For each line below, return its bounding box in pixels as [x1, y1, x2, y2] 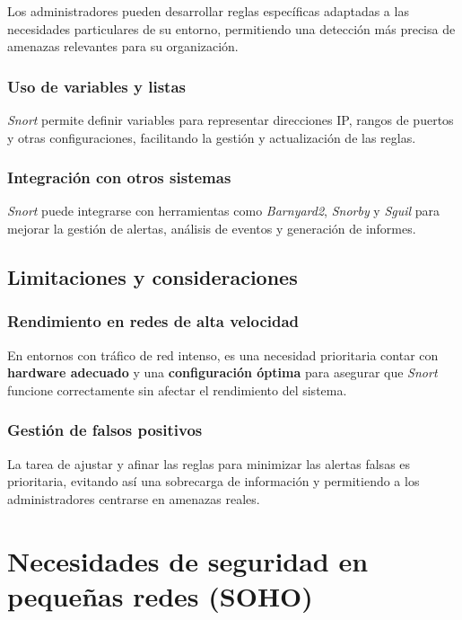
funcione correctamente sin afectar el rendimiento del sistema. [7, 380, 347, 399]
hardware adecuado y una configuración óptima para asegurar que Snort [7, 363, 438, 382]
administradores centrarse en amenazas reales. [7, 489, 260, 508]
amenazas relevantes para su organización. [7, 37, 239, 56]
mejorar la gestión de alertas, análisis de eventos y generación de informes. [7, 219, 416, 237]
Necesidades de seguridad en [7, 542, 369, 579]
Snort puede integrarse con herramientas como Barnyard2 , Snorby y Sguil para [7, 201, 440, 220]
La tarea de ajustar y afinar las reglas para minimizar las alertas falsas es [7, 454, 411, 473]
